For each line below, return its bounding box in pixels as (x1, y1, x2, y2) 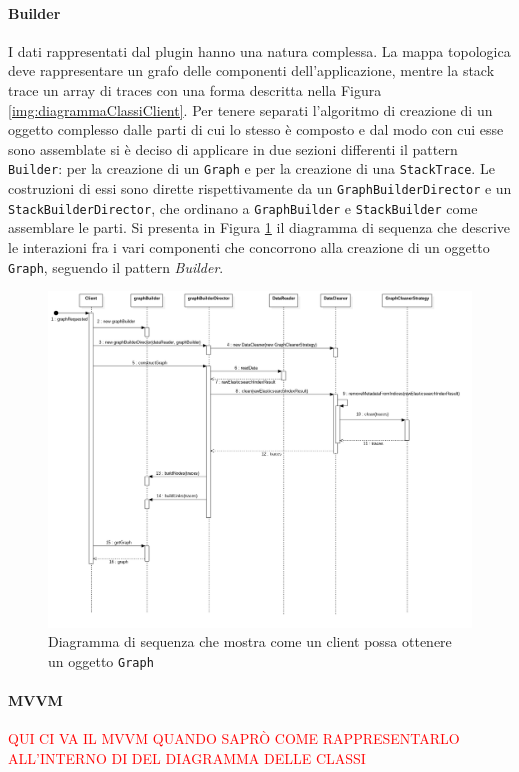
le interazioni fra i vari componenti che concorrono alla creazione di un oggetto (8, 236, 490, 257)
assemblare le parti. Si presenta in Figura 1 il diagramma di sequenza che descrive (8, 217, 511, 238)
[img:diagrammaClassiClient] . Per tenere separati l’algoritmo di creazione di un (8, 99, 493, 120)
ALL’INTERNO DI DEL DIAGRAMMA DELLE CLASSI (8, 748, 366, 769)
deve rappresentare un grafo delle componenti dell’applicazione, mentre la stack (8, 60, 495, 81)
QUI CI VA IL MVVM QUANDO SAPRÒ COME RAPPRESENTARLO (8, 728, 460, 749)
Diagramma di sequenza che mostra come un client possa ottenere (48, 631, 452, 652)
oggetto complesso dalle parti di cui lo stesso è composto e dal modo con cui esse (8, 119, 504, 140)
